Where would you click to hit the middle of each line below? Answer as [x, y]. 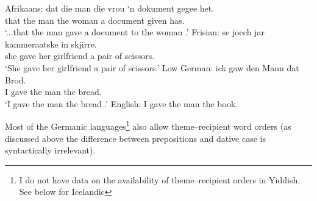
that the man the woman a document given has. [95, 20]
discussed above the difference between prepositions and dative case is [135, 138]
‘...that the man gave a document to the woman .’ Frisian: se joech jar [135, 32]
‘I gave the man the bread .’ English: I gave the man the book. [122, 103]
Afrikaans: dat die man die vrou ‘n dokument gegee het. [110, 8]
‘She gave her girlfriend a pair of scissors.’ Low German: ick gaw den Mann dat [152, 67]
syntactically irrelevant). [50, 150]
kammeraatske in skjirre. [51, 44]
